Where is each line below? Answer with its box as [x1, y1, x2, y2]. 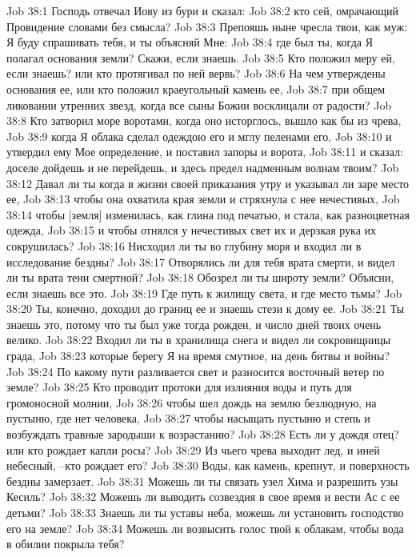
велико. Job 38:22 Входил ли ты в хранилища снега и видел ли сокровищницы [6, 331, 391, 348]
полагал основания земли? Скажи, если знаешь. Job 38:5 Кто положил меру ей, [6, 49, 395, 66]
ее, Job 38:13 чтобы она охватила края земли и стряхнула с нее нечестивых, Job [6, 190, 400, 207]
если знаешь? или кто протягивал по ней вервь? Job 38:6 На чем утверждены [6, 65, 386, 82]
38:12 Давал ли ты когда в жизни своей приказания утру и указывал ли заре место [6, 174, 410, 191]
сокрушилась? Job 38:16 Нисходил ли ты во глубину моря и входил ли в [6, 237, 362, 254]
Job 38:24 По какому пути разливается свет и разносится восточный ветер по [6, 363, 385, 379]
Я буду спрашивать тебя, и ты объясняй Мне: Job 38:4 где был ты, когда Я [6, 34, 373, 50]
